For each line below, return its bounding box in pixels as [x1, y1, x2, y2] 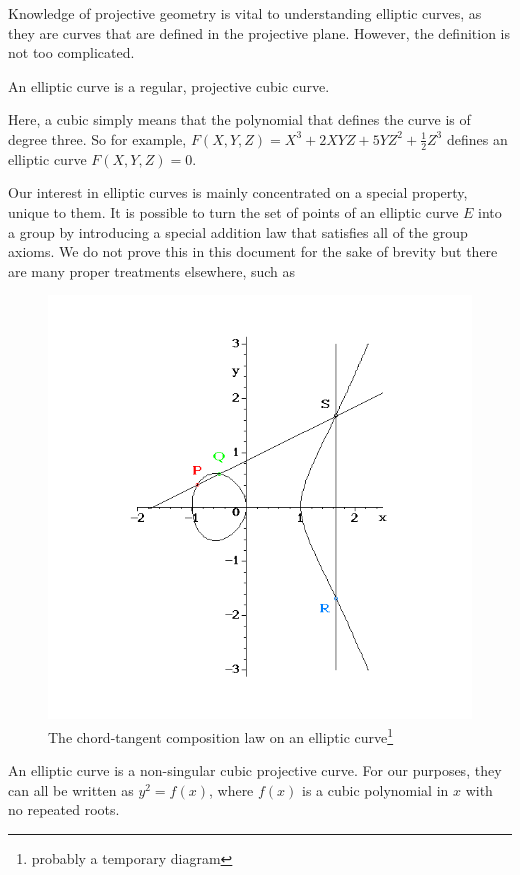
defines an [446, 128, 508, 149]
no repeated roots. [8, 799, 120, 820]
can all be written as [8, 779, 134, 800]
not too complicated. [8, 42, 135, 63]
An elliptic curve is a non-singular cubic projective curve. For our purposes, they [8, 760, 502, 781]
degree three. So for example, [8, 128, 187, 149]
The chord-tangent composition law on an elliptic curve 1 [48, 723, 394, 747]
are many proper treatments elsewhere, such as [8, 260, 296, 281]
